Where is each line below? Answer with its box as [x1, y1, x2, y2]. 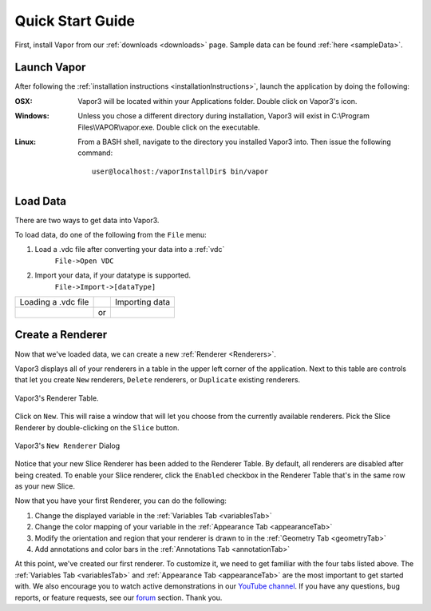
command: [77, 148, 113, 158]
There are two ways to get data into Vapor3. [14, 215, 160, 225]
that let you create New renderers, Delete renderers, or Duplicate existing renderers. [14, 375, 301, 385]
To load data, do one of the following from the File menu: [14, 230, 207, 240]
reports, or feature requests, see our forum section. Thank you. [14, 593, 223, 602]
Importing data [114, 297, 171, 308]
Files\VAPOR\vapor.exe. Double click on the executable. [77, 122, 260, 132]
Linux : [14, 137, 36, 147]
